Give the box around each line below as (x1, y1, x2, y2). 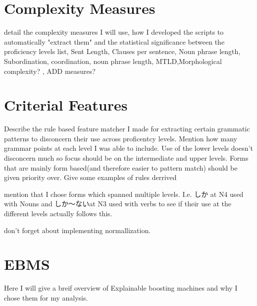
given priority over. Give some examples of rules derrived (4, 172, 177, 183)
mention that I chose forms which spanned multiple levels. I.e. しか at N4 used (4, 188, 244, 199)
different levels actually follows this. (4, 208, 112, 218)
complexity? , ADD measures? (4, 65, 96, 76)
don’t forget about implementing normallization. (4, 225, 151, 235)
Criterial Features (4, 95, 128, 115)
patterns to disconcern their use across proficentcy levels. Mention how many (4, 133, 237, 143)
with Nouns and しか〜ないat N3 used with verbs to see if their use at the (4, 198, 231, 209)
